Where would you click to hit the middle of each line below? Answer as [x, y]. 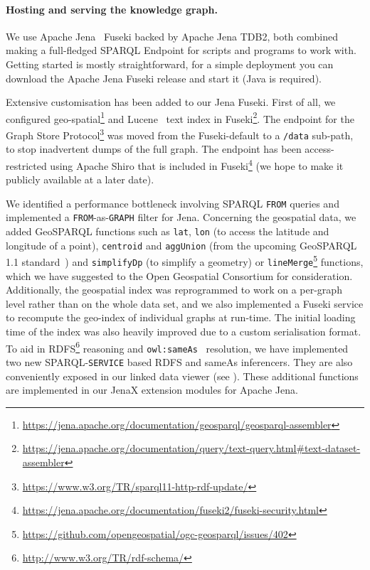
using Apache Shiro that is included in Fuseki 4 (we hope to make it [197, 164]
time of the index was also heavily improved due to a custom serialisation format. [184, 332]
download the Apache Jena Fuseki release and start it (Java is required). [164, 78]
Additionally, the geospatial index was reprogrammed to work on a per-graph [174, 290]
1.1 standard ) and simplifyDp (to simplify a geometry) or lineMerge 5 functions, [185, 261]
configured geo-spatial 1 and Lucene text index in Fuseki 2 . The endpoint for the [180, 117]
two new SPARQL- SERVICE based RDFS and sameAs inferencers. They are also [179, 361]
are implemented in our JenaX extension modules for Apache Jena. [152, 390]
